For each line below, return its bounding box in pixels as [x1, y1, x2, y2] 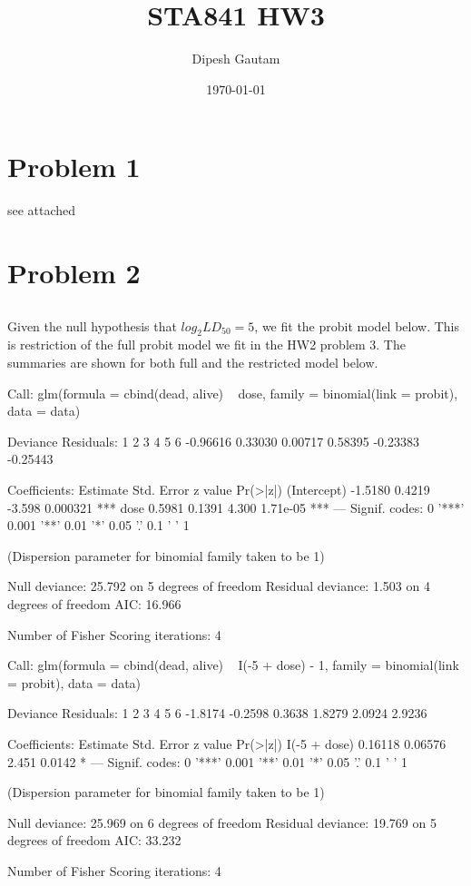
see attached [7, 201, 76, 220]
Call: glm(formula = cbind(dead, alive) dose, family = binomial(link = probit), [7, 383, 458, 402]
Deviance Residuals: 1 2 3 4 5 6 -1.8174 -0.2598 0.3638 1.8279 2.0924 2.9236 [7, 704, 427, 723]
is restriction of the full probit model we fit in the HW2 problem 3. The [7, 335, 406, 354]
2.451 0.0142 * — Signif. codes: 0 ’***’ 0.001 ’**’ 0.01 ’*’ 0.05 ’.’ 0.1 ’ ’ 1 [7, 752, 408, 771]
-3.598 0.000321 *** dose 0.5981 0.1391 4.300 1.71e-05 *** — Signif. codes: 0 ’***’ [7, 497, 465, 517]
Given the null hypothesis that [7, 316, 177, 335]
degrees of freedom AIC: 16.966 [7, 594, 182, 613]
